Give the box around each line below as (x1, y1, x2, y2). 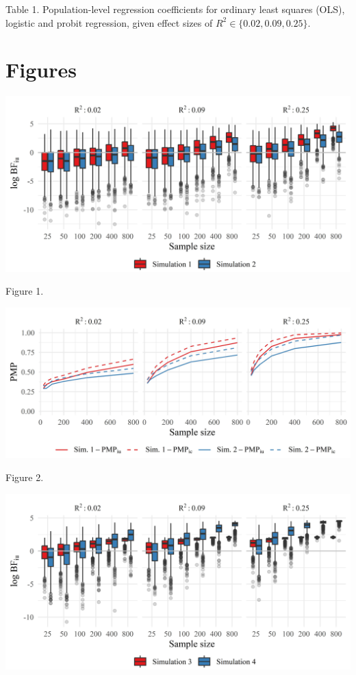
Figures (5, 56, 77, 84)
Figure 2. (5, 470, 44, 484)
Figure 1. (5, 284, 44, 298)
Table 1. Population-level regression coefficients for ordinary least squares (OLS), (5, 2, 345, 16)
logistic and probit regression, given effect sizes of (5, 15, 213, 29)
